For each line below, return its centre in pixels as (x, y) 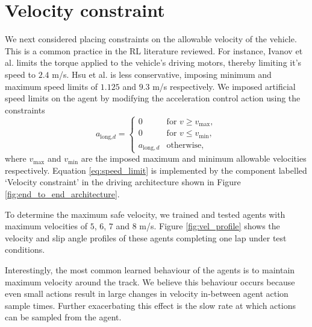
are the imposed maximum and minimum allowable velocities (194, 158)
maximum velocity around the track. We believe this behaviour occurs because (150, 281)
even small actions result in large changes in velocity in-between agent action (147, 294)
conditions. (25, 249)
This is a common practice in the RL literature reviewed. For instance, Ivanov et (154, 50)
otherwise (184, 145)
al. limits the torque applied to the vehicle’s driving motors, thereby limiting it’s (153, 62)
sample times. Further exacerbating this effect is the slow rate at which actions (150, 305)
